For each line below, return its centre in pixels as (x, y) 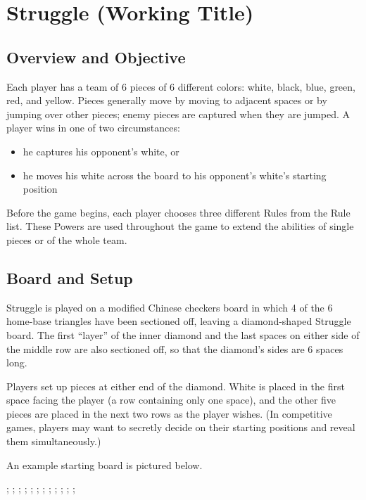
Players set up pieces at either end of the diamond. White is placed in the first (176, 386)
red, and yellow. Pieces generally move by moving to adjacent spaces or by (167, 100)
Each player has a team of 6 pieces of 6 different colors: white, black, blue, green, (181, 86)
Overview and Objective (96, 57)
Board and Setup (70, 277)
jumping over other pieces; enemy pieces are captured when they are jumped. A (178, 114)
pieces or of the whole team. (67, 239)
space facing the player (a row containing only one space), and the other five (171, 400)
